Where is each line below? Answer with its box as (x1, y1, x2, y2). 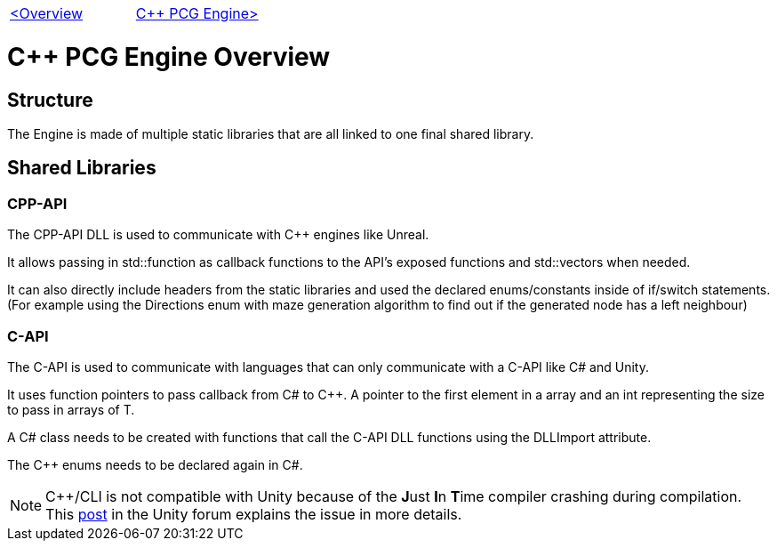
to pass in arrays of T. (7, 401, 135, 417)
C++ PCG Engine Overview (7, 41, 331, 72)
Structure (7, 88, 93, 111)
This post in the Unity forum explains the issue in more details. (45, 504, 462, 523)
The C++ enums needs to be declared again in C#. (7, 456, 303, 472)
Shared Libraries (7, 157, 156, 180)
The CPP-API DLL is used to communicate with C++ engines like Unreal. (7, 227, 429, 243)
